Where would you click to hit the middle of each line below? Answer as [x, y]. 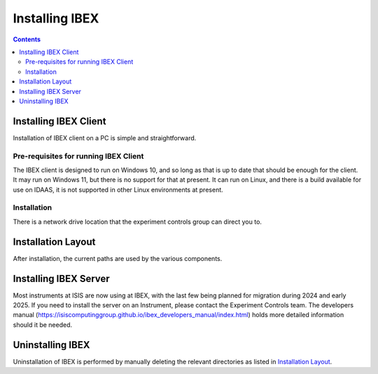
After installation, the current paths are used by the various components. [118, 258]
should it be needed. [43, 325]
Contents [27, 39]
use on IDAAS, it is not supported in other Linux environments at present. [118, 189]
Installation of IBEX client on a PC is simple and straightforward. [105, 138]
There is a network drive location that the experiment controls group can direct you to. [138, 222]
